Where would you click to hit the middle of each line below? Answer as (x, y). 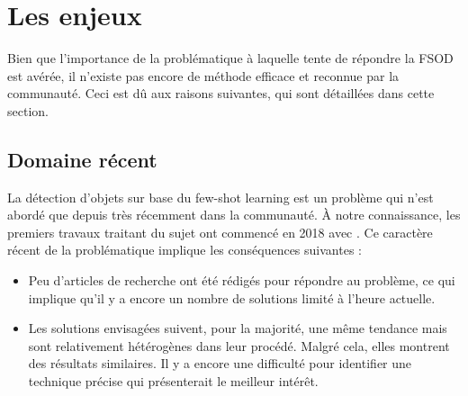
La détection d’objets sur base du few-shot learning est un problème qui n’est (220, 197)
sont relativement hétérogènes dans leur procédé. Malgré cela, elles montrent (239, 345)
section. (28, 110)
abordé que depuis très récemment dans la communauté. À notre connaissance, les (234, 215)
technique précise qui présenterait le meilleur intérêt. (173, 381)
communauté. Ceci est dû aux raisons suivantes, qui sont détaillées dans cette (221, 93)
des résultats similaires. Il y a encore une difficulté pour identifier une (220, 363)
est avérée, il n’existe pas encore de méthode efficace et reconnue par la (203, 75)
